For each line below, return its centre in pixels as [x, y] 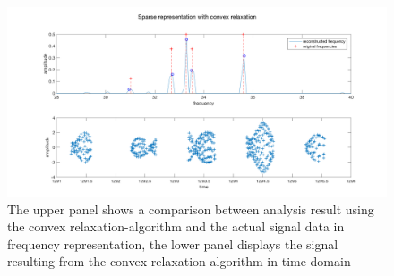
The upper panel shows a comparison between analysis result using [191, 209]
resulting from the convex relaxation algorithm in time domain [179, 261]
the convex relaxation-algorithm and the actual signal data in [176, 226]
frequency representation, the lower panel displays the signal [173, 243]
